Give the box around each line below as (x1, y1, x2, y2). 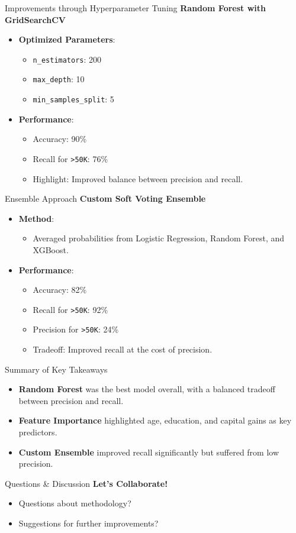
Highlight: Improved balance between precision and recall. (33, 172, 243, 185)
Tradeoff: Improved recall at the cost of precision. (33, 343, 213, 356)
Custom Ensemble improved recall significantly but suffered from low (18, 445, 279, 458)
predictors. (18, 426, 57, 438)
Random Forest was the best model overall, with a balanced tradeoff (18, 383, 275, 395)
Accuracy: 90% (33, 133, 87, 145)
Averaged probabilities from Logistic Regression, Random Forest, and (33, 232, 285, 244)
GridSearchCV (5, 13, 66, 25)
